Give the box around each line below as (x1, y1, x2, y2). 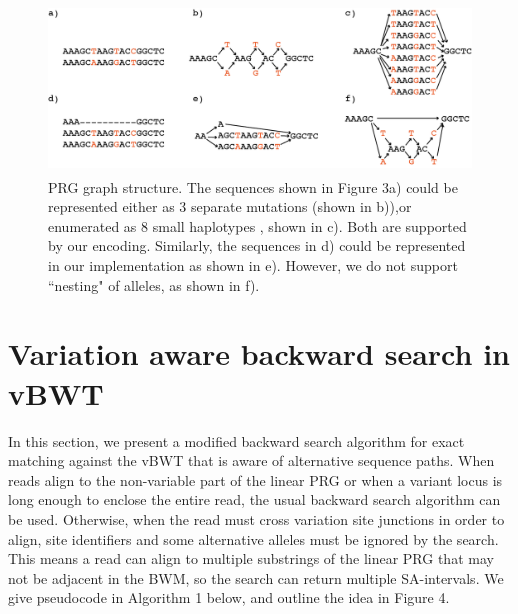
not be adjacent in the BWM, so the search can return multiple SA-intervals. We (8, 567, 504, 588)
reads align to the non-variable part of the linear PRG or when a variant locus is (8, 469, 503, 490)
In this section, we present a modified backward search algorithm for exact (8, 430, 465, 451)
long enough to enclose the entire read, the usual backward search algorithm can (8, 489, 501, 510)
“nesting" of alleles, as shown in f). (48, 274, 260, 295)
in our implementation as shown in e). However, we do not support (48, 255, 458, 276)
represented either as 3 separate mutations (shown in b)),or (48, 196, 412, 217)
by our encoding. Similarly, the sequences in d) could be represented (48, 235, 466, 256)
